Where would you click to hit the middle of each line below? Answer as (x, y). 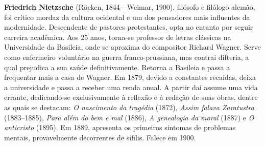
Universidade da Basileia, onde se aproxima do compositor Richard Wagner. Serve (132, 47)
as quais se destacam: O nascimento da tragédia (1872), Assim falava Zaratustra (129, 107)
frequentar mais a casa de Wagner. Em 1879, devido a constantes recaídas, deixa (130, 77)
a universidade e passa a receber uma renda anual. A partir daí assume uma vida (131, 87)
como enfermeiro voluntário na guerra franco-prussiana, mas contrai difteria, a (127, 57)
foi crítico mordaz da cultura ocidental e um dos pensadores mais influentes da (127, 17)
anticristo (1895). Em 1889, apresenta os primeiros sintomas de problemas (120, 127)
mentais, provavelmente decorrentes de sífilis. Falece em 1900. (100, 137)
